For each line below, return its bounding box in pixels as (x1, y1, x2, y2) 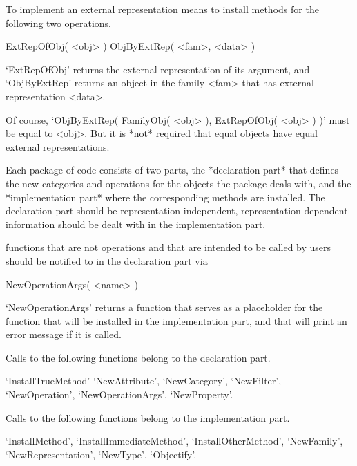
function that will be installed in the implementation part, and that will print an (6, 313, 347, 328)
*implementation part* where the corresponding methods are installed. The (6, 189, 325, 204)
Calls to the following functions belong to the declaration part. (6, 350, 271, 364)
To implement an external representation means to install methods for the (6, 2, 319, 16)
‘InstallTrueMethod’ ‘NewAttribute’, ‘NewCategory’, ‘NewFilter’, (6, 373, 282, 388)
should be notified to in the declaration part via (6, 253, 208, 268)
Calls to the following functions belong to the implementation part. (6, 410, 290, 425)
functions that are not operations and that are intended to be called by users (6, 240, 331, 254)
